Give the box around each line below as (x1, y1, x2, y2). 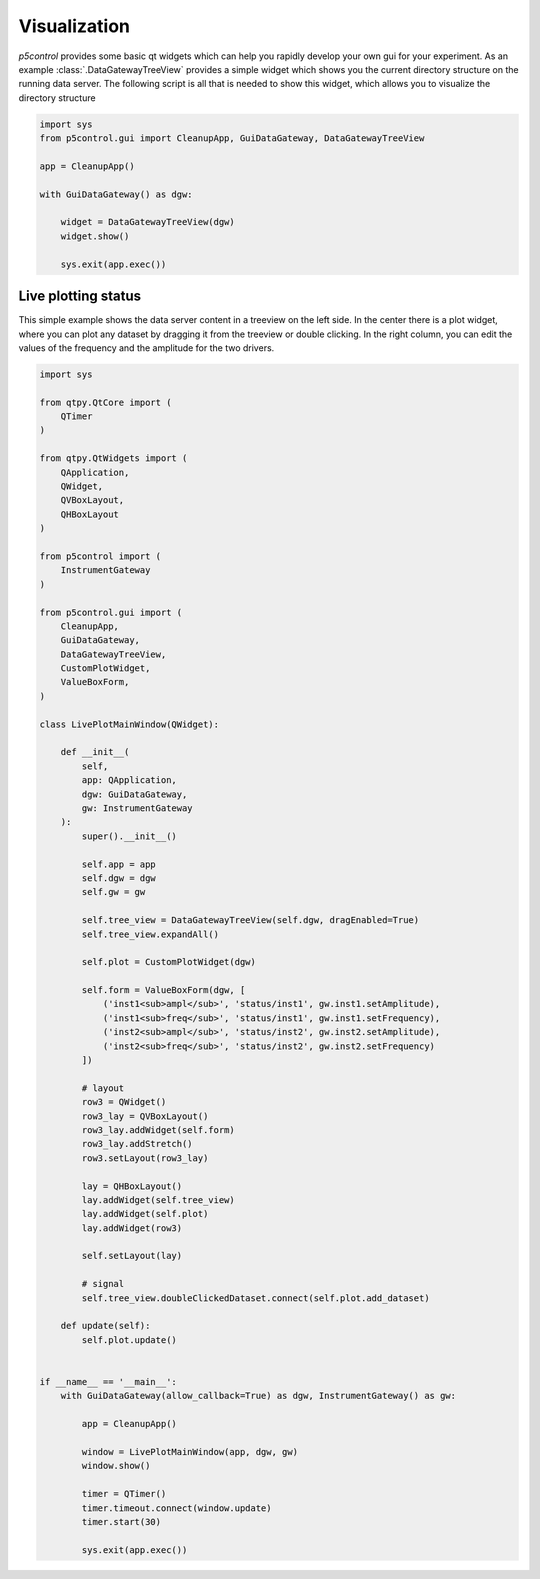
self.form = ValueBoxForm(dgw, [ (81, 985, 246, 996)
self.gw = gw (81, 886, 146, 898)
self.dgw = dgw (81, 872, 157, 884)
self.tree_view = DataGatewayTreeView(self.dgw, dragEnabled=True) (81, 915, 420, 926)
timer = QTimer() (81, 1488, 167, 1500)
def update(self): (60, 1320, 151, 1332)
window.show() (81, 1460, 151, 1472)
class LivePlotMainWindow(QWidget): (39, 718, 220, 730)
